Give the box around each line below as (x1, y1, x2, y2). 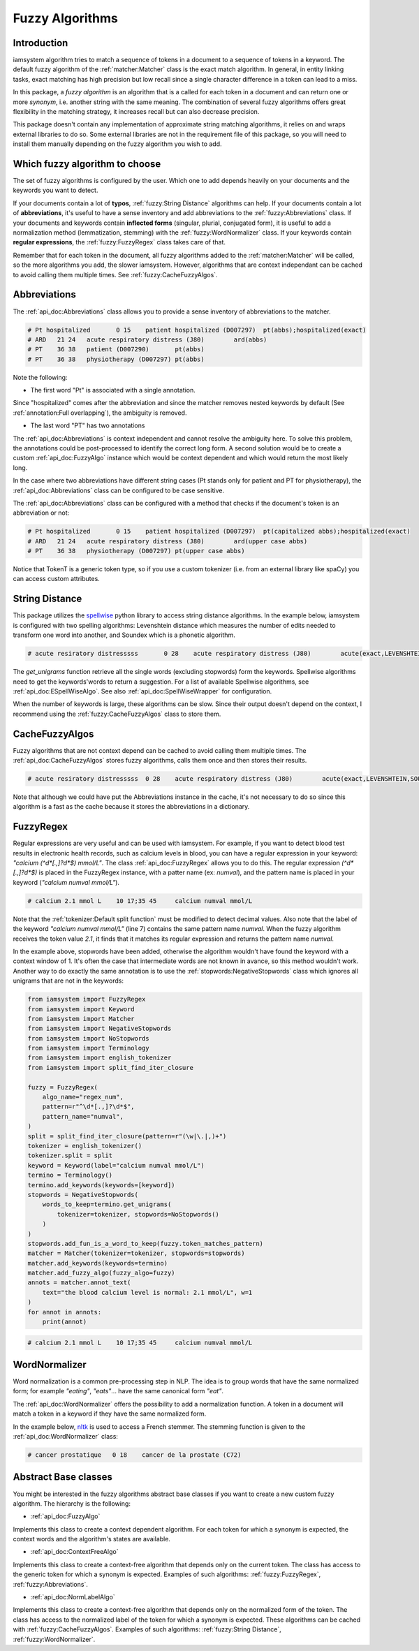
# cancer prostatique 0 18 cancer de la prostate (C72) (27, 1451, 242, 1459)
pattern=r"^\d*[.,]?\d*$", (42, 1103, 135, 1110)
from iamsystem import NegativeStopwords (27, 1025, 172, 1033)
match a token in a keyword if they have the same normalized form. (13, 1409, 207, 1418)
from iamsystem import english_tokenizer (27, 1054, 172, 1062)
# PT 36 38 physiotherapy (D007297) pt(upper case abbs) (27, 547, 245, 555)
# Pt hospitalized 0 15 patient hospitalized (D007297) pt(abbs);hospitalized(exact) (27, 325, 367, 334)
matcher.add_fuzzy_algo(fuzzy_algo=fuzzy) (27, 1269, 175, 1277)
